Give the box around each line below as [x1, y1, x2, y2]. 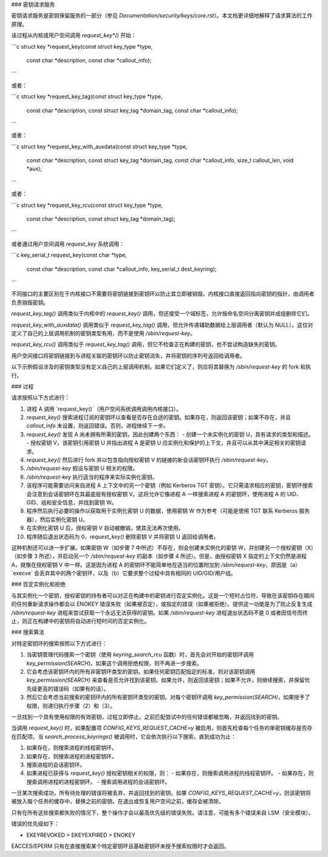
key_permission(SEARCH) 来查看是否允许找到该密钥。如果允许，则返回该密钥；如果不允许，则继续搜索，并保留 [26, 676, 305, 684]
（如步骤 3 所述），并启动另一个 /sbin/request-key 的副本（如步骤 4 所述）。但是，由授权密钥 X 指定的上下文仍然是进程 [11, 552, 307, 560]
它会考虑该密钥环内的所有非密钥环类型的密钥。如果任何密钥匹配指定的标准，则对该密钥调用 [26, 668, 255, 675]
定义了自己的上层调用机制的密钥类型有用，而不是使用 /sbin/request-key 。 [11, 329, 196, 337]
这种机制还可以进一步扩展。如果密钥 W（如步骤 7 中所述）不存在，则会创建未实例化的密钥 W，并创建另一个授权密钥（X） [11, 544, 314, 551]
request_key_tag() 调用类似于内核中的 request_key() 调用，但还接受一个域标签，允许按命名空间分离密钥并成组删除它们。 [11, 310, 313, 317]
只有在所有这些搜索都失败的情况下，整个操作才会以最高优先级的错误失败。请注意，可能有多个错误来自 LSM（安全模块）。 [11, 809, 314, 816]
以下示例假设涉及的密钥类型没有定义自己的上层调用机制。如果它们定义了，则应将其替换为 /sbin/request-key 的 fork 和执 [11, 363, 312, 370]
